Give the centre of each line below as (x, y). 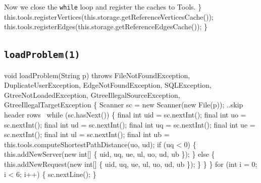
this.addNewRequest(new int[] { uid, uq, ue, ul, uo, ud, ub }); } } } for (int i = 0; (131, 164)
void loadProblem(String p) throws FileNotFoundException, (97, 75)
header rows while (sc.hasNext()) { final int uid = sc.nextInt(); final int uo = (125, 114)
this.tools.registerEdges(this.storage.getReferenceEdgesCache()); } (106, 26)
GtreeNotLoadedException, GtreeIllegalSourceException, (92, 95)
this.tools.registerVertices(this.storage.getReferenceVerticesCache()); (109, 16)
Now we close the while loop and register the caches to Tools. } (103, 7)
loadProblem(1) (42, 55)
